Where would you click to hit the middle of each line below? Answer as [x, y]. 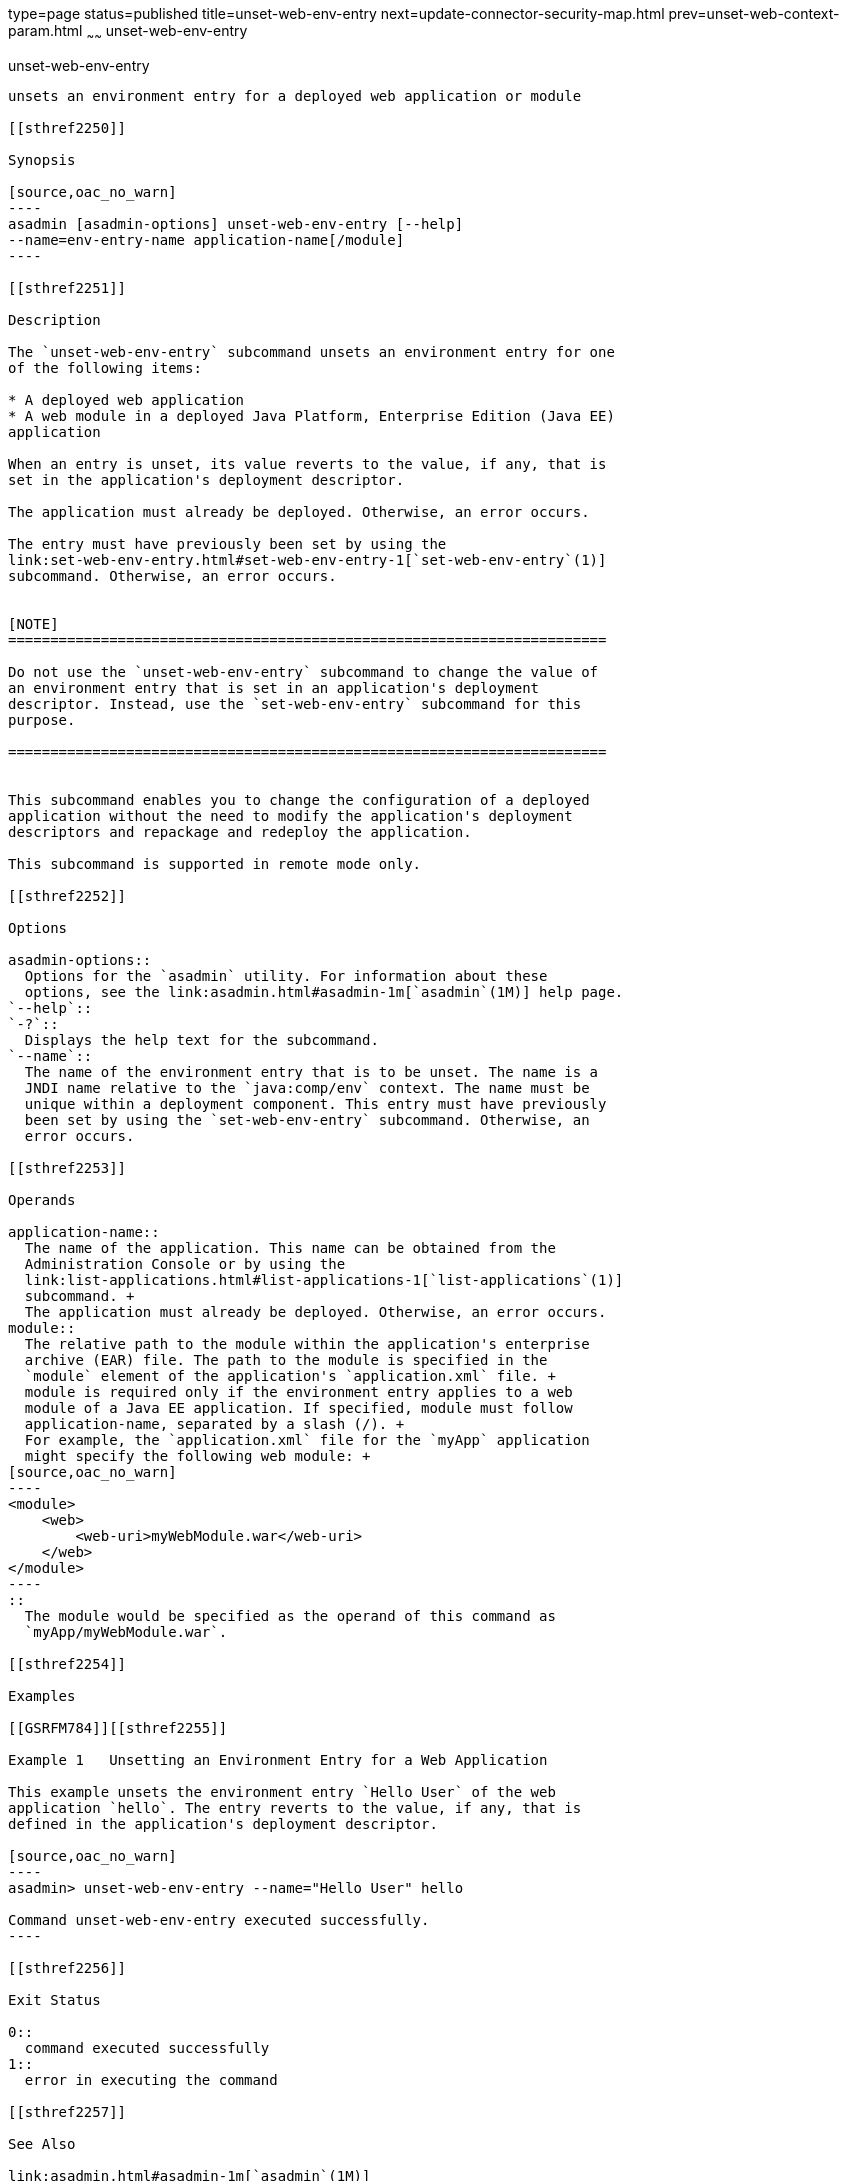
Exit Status [54, 1999]
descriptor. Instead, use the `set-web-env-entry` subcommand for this [295, 703]
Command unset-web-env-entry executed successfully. [219, 1919]
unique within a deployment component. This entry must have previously [315, 1103]
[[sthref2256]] [67, 1967]
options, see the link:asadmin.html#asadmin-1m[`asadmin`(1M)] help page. [324, 991]
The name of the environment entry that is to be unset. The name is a [311, 1071]
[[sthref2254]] [67, 1663]
